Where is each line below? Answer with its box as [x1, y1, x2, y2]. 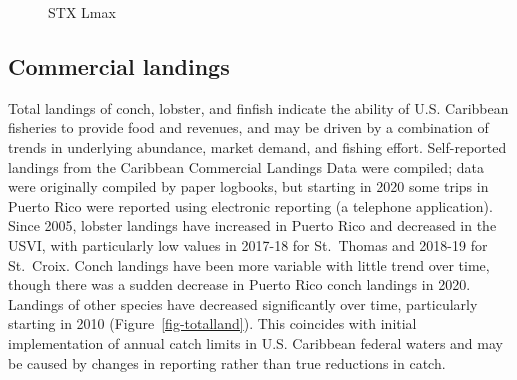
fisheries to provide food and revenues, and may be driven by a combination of [8, 117, 489, 138]
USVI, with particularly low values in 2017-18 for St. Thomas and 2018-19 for [8, 234, 488, 255]
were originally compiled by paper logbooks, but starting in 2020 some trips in [8, 176, 489, 197]
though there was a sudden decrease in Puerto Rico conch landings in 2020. [8, 274, 471, 295]
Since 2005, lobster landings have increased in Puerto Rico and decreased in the [8, 215, 497, 236]
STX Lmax [48, 2, 116, 22]
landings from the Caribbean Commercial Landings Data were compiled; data [8, 156, 484, 177]
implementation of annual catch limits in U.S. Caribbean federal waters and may [8, 332, 503, 353]
